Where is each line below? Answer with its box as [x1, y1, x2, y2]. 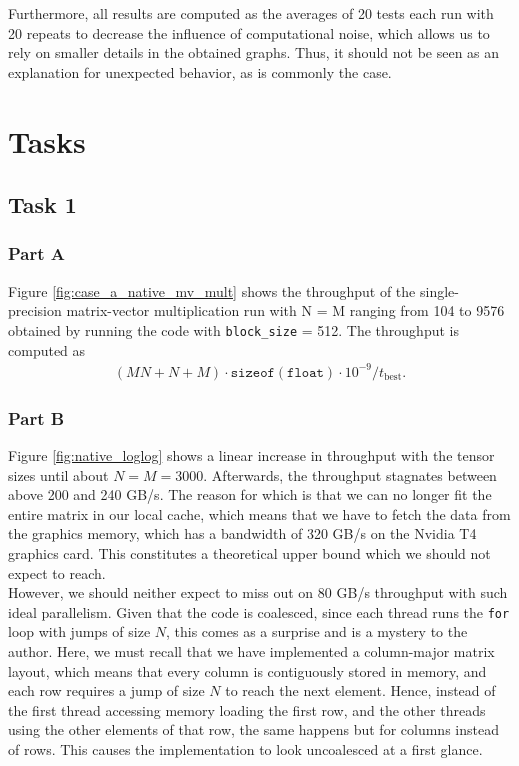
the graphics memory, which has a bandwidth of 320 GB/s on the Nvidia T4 [8, 523, 477, 544]
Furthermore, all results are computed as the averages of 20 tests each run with [8, 3, 494, 23]
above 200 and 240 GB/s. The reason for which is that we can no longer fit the [8, 484, 492, 505]
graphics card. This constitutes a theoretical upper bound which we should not [8, 542, 491, 563]
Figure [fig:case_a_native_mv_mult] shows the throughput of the [8, 280, 416, 301]
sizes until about [8, 464, 109, 485]
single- [419, 280, 459, 301]
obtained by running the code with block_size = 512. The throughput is [8, 319, 459, 340]
